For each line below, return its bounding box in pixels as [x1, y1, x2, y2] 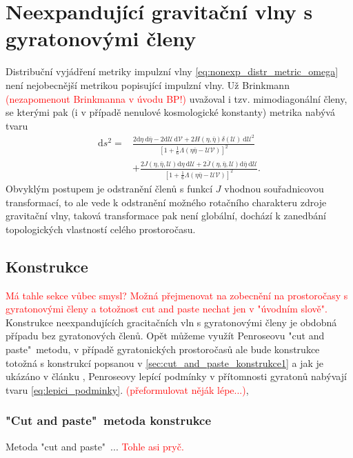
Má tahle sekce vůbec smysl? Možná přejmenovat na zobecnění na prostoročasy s [6, 288, 348, 302]
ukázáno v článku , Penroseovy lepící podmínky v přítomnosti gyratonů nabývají [6, 369, 347, 384]
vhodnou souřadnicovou [224, 181, 324, 195]
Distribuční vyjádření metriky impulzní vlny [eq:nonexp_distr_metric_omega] [6, 64, 339, 79]
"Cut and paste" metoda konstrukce [6, 412, 212, 429]
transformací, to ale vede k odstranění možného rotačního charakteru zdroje [6, 195, 327, 209]
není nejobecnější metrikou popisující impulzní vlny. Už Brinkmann [6, 77, 290, 92]
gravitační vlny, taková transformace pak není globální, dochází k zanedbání [6, 208, 326, 223]
